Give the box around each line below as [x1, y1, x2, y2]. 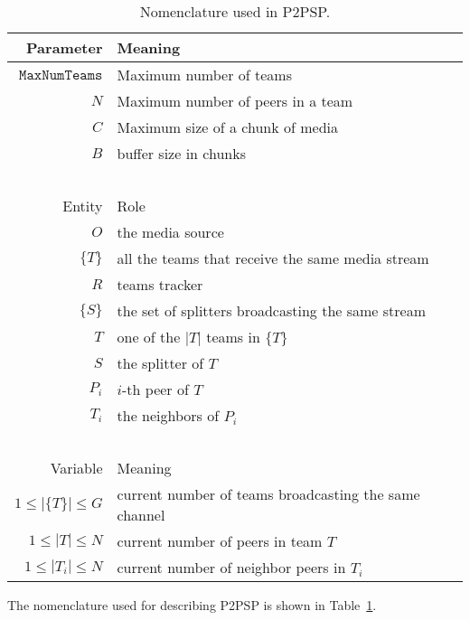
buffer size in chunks [117, 143, 246, 164]
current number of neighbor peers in [117, 557, 346, 578]
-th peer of [122, 379, 189, 399]
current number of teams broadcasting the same [117, 484, 420, 504]
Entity [62, 195, 103, 216]
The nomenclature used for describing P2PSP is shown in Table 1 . [7, 596, 377, 614]
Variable [50, 457, 103, 478]
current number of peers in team [117, 531, 323, 551]
